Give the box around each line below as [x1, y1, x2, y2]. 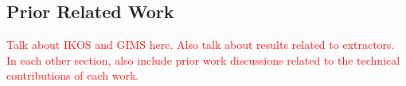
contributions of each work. [6, 67, 139, 84]
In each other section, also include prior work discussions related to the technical [6, 51, 400, 68]
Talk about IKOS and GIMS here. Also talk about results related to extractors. [6, 36, 395, 53]
